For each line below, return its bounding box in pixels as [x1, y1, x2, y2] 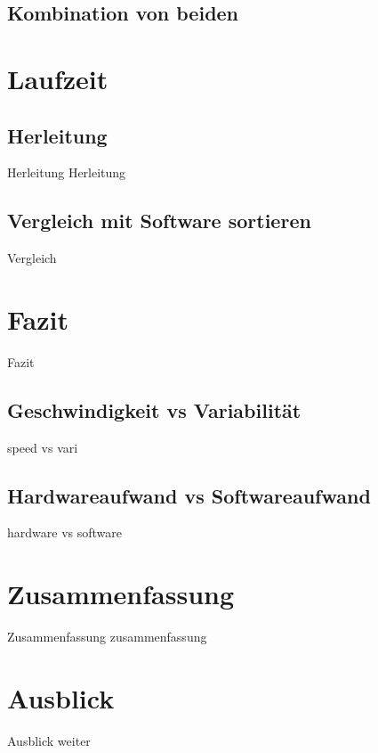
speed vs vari [7, 438, 78, 456]
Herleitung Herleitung [7, 163, 126, 182]
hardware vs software [7, 523, 122, 542]
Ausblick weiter [7, 731, 91, 749]
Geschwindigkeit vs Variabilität [7, 396, 302, 423]
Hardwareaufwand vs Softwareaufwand [7, 481, 371, 509]
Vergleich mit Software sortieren [7, 207, 311, 234]
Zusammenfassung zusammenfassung [7, 627, 207, 646]
